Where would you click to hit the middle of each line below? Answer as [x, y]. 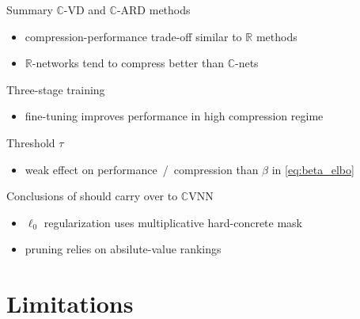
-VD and [85, 9]
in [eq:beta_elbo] [313, 169]
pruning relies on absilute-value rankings [123, 249]
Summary [30, 9]
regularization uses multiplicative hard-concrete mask [173, 222]
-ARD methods [153, 9]
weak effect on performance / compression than [142, 169]
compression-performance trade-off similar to [133, 36]
